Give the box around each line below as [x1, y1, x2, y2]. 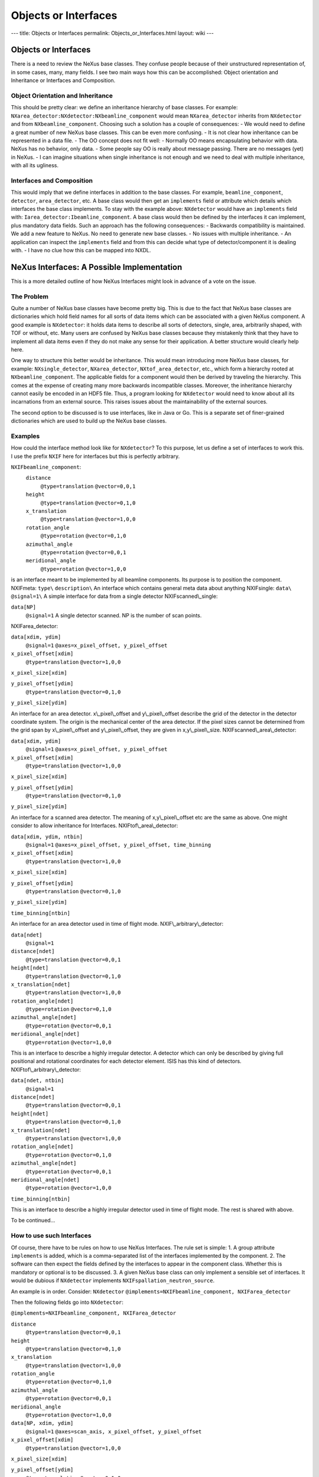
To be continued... [11, 1217, 56, 1224]
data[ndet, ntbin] [11, 1077, 64, 1084]
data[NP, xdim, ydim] [11, 1420, 74, 1427]
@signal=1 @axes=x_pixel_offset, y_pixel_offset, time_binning [25, 842, 211, 848]
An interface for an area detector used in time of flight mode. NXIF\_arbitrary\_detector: [11, 920, 224, 928]
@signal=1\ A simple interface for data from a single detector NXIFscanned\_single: [11, 593, 218, 600]
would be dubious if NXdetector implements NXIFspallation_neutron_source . [11, 1277, 215, 1284]
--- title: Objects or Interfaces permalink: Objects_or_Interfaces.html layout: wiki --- [11, 30, 214, 37]
